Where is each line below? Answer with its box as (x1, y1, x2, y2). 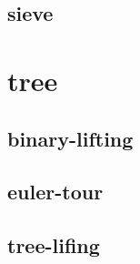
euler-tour (7, 178, 104, 206)
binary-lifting (7, 124, 134, 152)
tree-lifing (7, 231, 100, 259)
